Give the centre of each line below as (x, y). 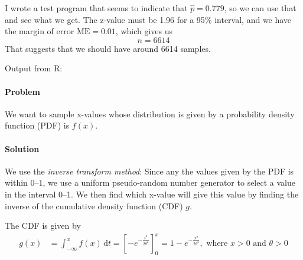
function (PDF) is (37, 125)
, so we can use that (260, 8)
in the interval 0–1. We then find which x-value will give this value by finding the (152, 194)
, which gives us (144, 31)
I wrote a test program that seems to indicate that (96, 8)
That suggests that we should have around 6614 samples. (108, 48)
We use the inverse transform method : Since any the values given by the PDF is (149, 171)
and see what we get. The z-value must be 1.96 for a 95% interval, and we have (148, 19)
